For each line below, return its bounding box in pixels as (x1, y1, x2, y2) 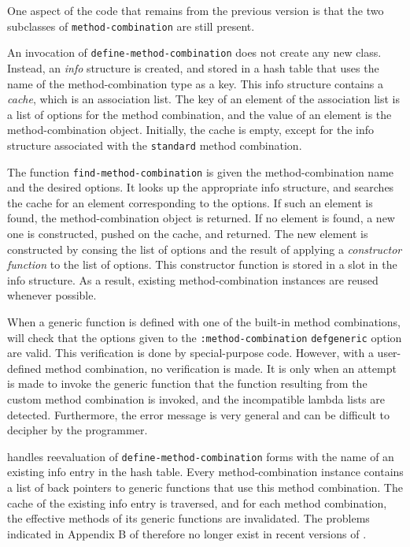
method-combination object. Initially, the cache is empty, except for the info (7, 121, 375, 138)
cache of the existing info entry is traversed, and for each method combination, (7, 494, 387, 511)
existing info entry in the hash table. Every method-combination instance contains (7, 463, 404, 480)
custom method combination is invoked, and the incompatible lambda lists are (7, 390, 385, 407)
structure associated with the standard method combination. (7, 136, 302, 153)
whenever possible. (7, 287, 97, 303)
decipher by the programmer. (7, 422, 148, 438)
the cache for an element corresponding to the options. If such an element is (7, 194, 373, 210)
